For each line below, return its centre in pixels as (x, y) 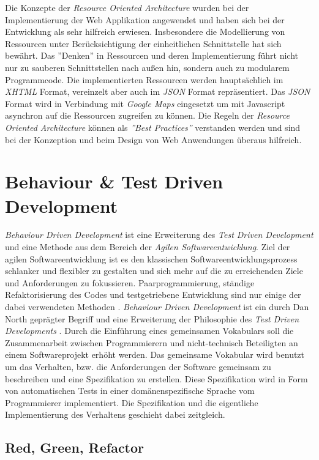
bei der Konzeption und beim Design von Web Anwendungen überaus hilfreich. (153, 139)
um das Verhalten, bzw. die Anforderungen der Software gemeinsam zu (138, 366)
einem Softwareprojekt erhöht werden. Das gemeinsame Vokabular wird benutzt (155, 354)
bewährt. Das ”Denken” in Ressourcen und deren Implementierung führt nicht (152, 55)
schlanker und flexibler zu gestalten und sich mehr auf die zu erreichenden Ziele (154, 271)
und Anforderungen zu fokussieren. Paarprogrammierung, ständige (130, 282)
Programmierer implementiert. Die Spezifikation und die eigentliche (132, 402)
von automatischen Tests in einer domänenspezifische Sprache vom (130, 391)
